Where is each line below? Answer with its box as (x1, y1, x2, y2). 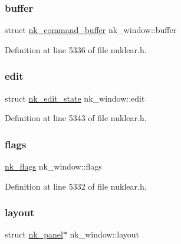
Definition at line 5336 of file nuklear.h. (5, 43, 147, 56)
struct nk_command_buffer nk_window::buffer (5, 24, 177, 36)
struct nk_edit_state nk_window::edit (5, 92, 145, 104)
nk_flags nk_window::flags (5, 160, 102, 173)
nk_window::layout (70, 228, 140, 240)
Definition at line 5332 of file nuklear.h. (5, 180, 147, 192)
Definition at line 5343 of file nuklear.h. (5, 112, 147, 124)
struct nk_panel (5, 228, 63, 240)
